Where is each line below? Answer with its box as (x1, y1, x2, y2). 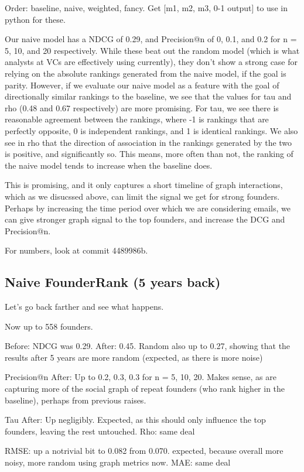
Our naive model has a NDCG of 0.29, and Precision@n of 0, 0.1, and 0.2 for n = (5, 33, 297, 45)
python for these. (5, 13, 66, 25)
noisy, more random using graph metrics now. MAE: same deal (5, 456, 231, 468)
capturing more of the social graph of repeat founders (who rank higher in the (5, 382, 285, 395)
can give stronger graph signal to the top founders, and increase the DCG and (5, 213, 285, 225)
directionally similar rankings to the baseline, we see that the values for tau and (5, 90, 292, 102)
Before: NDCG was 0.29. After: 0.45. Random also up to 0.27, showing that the (5, 340, 291, 352)
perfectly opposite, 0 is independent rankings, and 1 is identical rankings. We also (5, 124, 298, 136)
